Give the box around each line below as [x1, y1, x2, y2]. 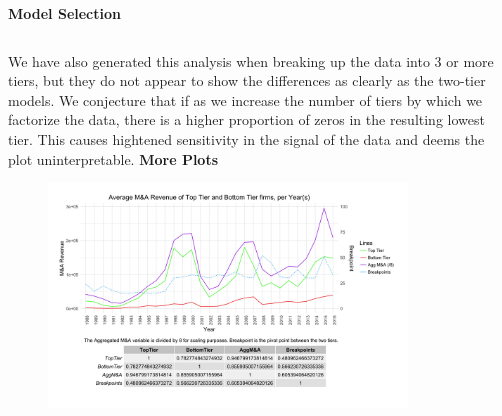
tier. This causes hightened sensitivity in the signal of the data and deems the [8, 128, 485, 149]
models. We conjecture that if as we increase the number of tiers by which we [8, 89, 483, 110]
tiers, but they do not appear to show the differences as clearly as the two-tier [8, 70, 486, 91]
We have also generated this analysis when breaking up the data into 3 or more [8, 50, 494, 71]
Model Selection [8, 3, 121, 23]
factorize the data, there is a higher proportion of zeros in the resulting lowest [8, 109, 485, 130]
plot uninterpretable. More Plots [8, 148, 219, 169]
